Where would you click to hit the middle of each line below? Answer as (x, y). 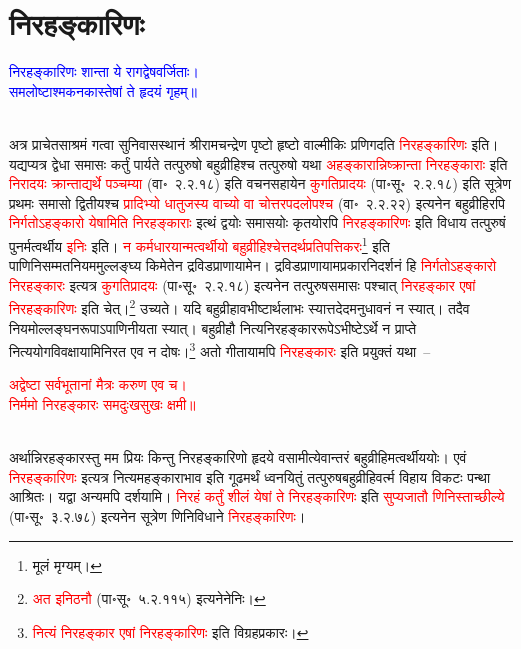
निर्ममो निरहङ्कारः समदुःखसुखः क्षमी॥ (102, 404)
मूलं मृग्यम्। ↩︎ (67, 564)
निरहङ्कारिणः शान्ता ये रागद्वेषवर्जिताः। (104, 71)
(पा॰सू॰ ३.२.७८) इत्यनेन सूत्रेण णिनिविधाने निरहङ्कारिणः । (157, 515)
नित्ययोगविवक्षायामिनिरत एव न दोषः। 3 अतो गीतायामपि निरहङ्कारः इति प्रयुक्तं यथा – (220, 349)
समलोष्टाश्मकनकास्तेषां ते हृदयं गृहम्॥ (103, 90)
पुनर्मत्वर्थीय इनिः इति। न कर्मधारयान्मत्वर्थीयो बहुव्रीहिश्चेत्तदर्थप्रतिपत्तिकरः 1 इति (199, 244)
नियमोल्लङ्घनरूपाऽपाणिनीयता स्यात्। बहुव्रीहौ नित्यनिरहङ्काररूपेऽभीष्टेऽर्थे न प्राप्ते (213, 327)
